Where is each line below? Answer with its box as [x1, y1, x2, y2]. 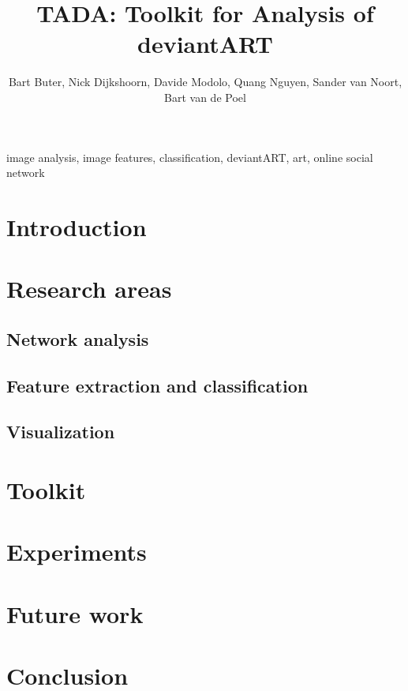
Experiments [6, 535, 147, 568]
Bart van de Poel [164, 88, 246, 105]
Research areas [6, 272, 172, 305]
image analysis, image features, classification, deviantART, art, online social [6, 148, 373, 165]
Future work [6, 597, 144, 629]
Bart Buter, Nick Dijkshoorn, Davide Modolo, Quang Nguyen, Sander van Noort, [8, 73, 402, 90]
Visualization [6, 419, 115, 444]
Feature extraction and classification [6, 373, 309, 397]
